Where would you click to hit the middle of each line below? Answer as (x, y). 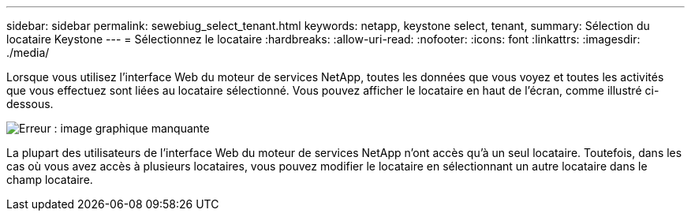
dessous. (30, 104)
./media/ (28, 52)
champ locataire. (50, 180)
